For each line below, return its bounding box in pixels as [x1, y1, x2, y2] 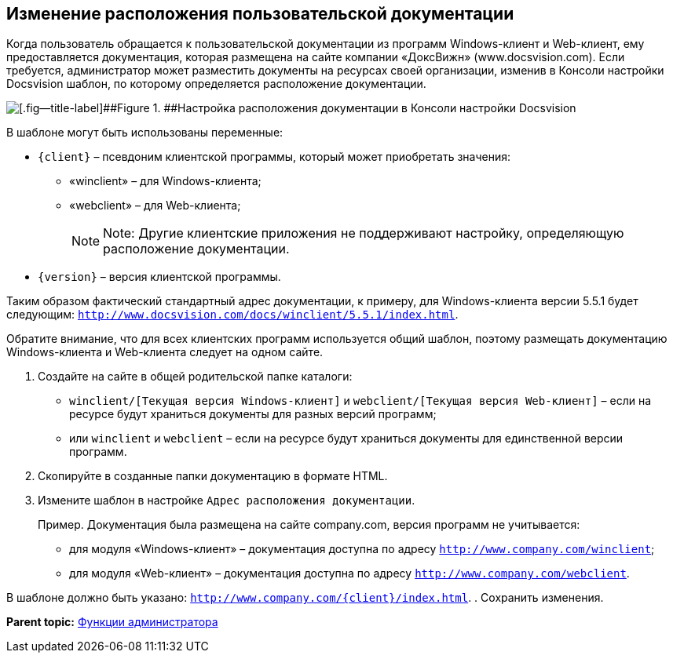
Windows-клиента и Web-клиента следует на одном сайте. [6, 345, 324, 359]
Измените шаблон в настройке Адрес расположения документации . [38, 493, 415, 508]
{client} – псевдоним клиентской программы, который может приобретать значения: [38, 150, 510, 164]
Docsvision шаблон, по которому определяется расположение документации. [6, 77, 426, 91]
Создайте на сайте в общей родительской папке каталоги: [38, 370, 353, 384]
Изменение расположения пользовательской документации [6, 4, 514, 24]
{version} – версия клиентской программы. [38, 270, 281, 284]
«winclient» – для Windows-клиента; [69, 174, 262, 188]
